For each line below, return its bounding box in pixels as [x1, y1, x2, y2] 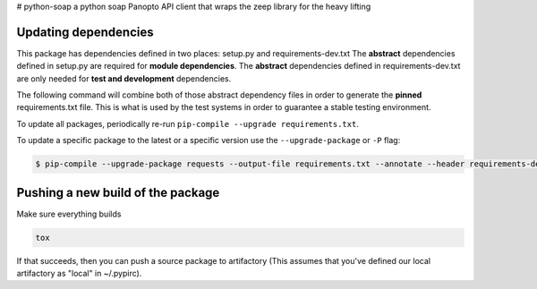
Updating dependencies [16, 24, 154, 39]
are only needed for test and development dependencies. [16, 72, 232, 84]
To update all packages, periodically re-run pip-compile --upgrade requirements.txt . [16, 118, 360, 129]
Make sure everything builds [16, 208, 122, 219]
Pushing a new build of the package [16, 184, 220, 200]
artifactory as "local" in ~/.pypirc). [16, 268, 142, 279]
